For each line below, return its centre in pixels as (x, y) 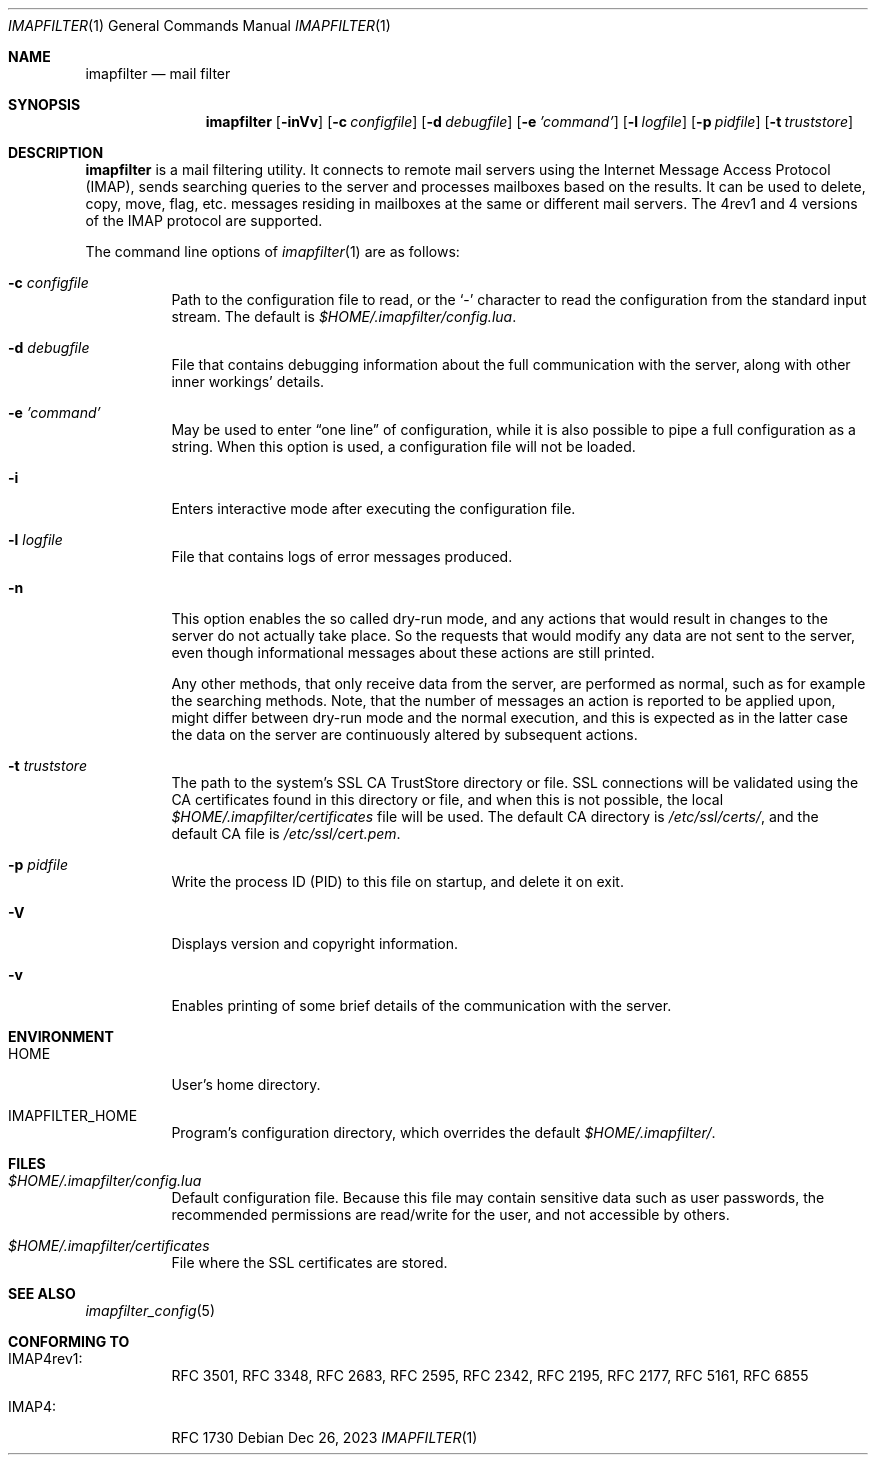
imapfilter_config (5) (150, 1310)
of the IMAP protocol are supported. (204, 220)
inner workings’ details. (248, 381)
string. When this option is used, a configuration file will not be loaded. (403, 446)
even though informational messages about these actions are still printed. (413, 652)
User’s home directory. (246, 1084)
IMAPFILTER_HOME (73, 1115)
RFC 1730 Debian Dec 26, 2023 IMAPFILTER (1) (324, 1437)
